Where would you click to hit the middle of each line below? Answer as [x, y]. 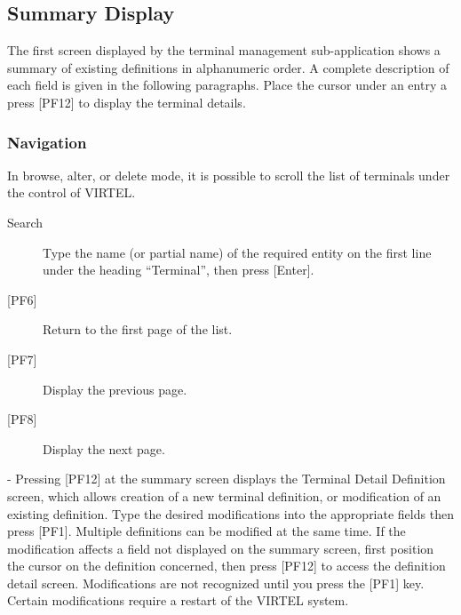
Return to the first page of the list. [138, 329]
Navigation [47, 142]
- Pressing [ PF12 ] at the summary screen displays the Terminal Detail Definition [227, 479]
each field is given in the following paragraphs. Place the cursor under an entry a [227, 85]
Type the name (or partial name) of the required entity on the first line [237, 252]
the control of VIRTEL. [72, 192]
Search [25, 222]
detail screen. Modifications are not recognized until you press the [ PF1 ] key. [216, 583]
